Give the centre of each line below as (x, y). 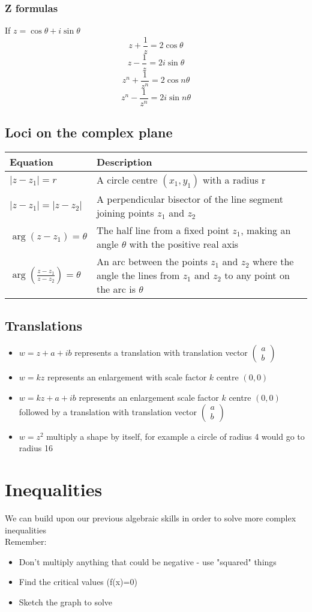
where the (273, 262)
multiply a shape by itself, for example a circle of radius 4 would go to (175, 436)
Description (124, 162)
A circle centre (127, 180)
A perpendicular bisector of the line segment (190, 199)
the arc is (116, 289)
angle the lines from (138, 275)
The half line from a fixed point (163, 230)
